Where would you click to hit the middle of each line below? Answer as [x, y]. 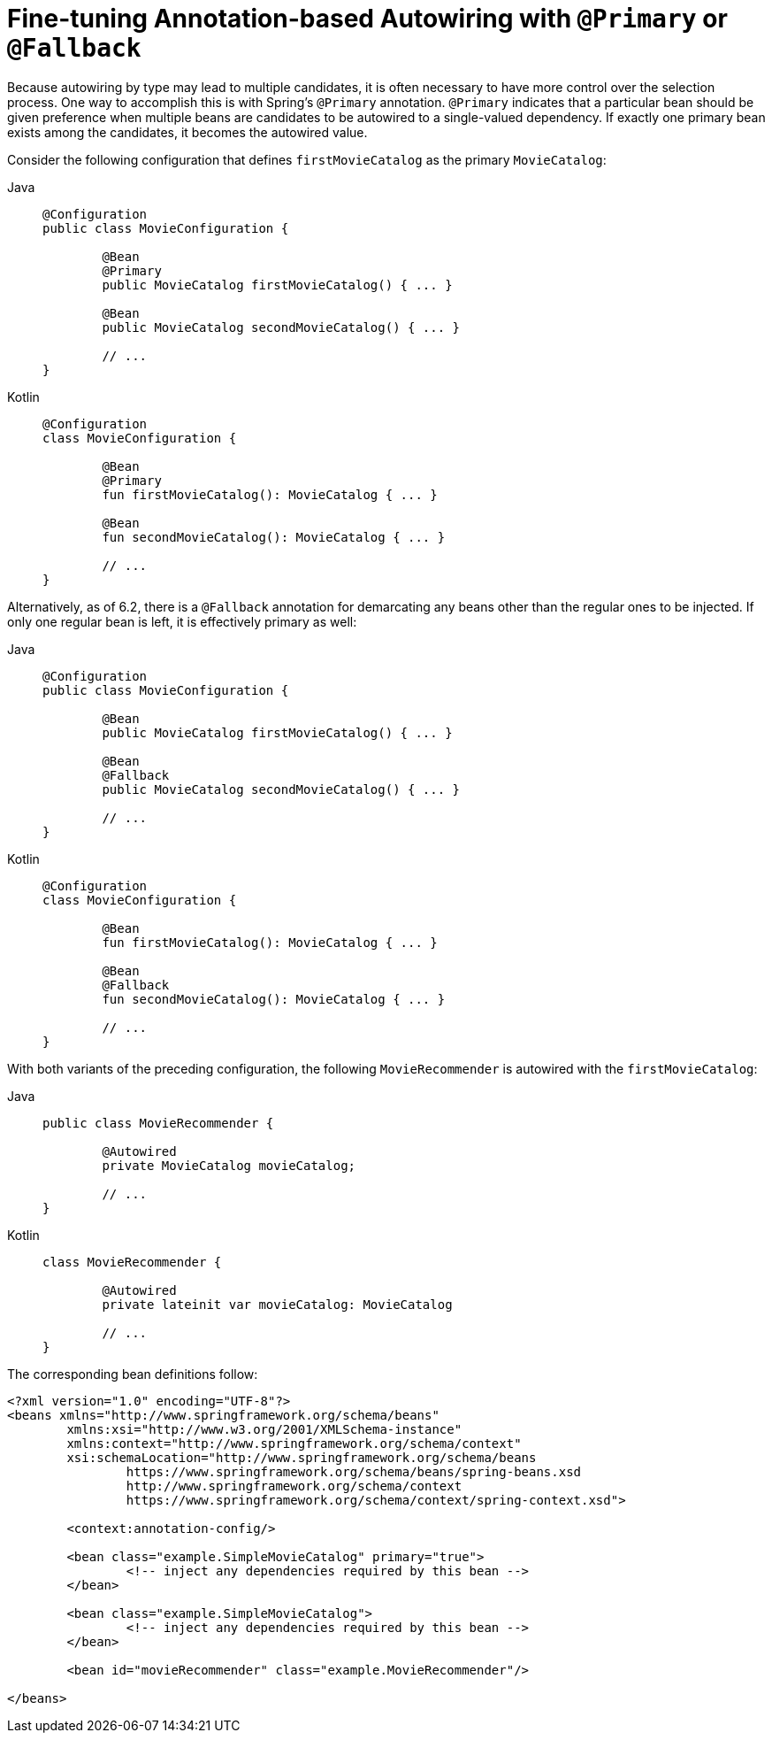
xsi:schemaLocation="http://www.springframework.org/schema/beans [302, 1457]
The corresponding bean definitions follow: [133, 1374]
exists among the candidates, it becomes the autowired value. [187, 132]
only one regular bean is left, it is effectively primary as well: [182, 621]
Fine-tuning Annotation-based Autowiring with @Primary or [367, 19]
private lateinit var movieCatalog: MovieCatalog [277, 1304]
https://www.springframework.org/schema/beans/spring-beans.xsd [354, 1471]
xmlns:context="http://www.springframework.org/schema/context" [294, 1443]
